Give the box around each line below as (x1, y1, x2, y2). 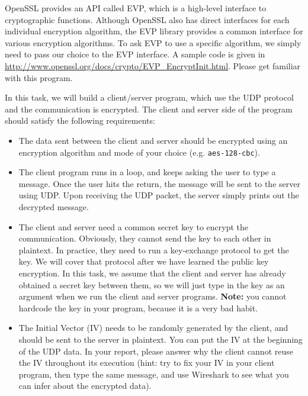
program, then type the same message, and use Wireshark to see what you (18, 368, 289, 380)
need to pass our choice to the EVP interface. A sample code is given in (5, 48, 265, 60)
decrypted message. (18, 200, 89, 213)
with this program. (5, 71, 73, 83)
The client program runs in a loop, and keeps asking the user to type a (18, 166, 276, 178)
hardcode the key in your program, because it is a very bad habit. (18, 301, 258, 314)
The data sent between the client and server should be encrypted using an (18, 134, 288, 146)
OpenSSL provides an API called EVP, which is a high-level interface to (5, 2, 267, 14)
